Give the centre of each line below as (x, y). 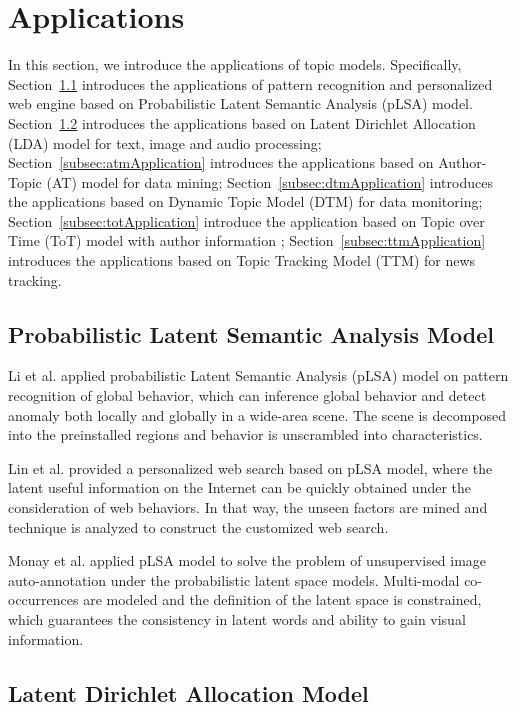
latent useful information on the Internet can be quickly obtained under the (240, 487)
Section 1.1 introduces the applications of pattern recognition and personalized (250, 83)
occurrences (43, 599)
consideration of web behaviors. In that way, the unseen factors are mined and (248, 507)
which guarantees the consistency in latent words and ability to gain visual (237, 618)
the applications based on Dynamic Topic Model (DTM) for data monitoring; (245, 201)
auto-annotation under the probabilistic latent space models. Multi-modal (234, 579)
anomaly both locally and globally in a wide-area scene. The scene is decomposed (257, 414)
